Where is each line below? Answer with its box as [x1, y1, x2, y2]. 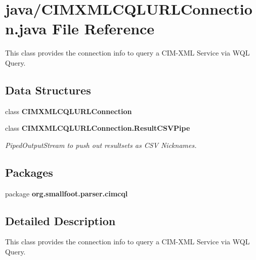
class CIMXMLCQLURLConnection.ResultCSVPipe [5, 123, 190, 133]
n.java [5, 18, 47, 39]
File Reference [52, 18, 155, 39]
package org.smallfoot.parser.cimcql [5, 188, 128, 198]
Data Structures [5, 82, 91, 97]
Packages [5, 164, 53, 180]
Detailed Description [5, 213, 116, 228]
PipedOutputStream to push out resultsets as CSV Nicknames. [5, 139, 197, 150]
